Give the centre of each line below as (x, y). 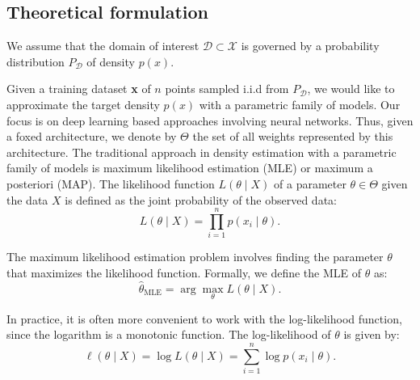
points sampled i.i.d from (227, 89)
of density (111, 61)
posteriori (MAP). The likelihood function (111, 183)
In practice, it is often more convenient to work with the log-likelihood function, (204, 318)
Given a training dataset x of (79, 89)
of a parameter (310, 183)
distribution (36, 61)
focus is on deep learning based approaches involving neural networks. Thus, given (210, 120)
